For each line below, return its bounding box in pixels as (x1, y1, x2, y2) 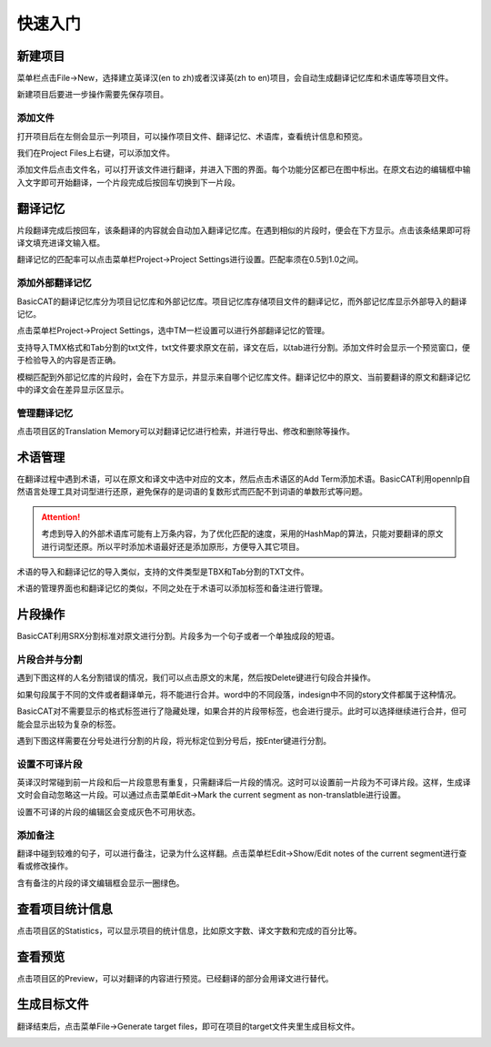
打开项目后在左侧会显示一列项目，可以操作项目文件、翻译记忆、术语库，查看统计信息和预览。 (16, 130, 367, 141)
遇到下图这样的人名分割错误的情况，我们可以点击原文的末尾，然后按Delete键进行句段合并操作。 (16, 672, 376, 683)
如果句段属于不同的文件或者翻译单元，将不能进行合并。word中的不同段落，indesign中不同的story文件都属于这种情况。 (16, 688, 461, 700)
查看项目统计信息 (16, 901, 113, 917)
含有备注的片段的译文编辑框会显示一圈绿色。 (16, 877, 185, 888)
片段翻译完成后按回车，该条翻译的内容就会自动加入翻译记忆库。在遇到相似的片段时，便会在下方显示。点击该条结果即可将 (16, 224, 471, 236)
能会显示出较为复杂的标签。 (16, 718, 121, 729)
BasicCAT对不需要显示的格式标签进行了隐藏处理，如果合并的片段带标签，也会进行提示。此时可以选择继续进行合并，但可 (16, 706, 467, 717)
